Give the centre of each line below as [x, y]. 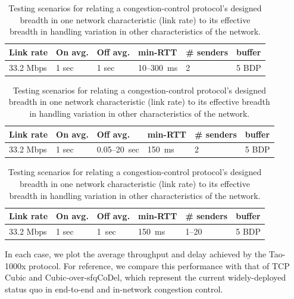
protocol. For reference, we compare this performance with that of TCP [159, 265]
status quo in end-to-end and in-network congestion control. [114, 289]
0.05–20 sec [118, 149]
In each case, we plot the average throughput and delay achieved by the [136, 254]
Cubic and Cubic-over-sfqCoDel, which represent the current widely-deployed [146, 277]
